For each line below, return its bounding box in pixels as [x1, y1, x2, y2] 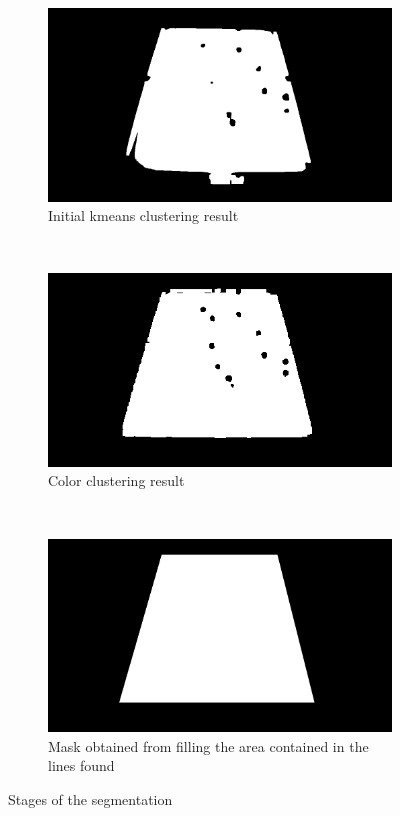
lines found [48, 755, 115, 776]
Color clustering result [48, 470, 185, 491]
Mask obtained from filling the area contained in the [48, 735, 369, 756]
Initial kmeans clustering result [48, 205, 239, 226]
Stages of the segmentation [8, 788, 173, 809]
